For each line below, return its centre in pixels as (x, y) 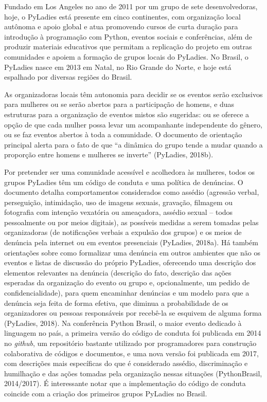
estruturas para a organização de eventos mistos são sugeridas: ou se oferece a (127, 114)
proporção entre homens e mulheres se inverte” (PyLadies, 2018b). (109, 154)
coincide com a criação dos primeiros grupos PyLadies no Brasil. (106, 393)
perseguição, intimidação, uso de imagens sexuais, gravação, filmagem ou (119, 202)
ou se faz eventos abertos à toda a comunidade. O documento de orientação (123, 134)
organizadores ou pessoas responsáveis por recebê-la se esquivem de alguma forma (133, 313)
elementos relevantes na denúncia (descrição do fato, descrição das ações (118, 272)
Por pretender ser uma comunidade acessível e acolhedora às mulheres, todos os (130, 171)
